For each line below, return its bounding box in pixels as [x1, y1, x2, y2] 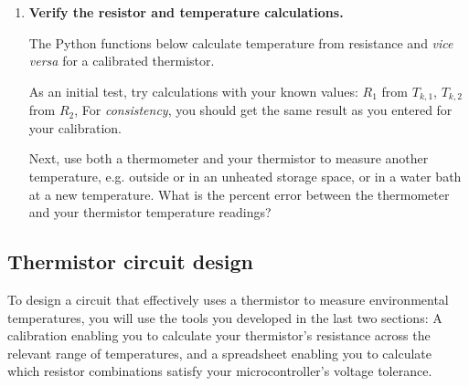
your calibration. [28, 118, 123, 137]
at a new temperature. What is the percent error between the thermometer [28, 184, 450, 203]
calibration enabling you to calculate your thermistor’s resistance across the [7, 326, 431, 345]
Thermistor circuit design [7, 247, 253, 276]
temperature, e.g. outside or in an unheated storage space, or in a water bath [28, 167, 462, 186]
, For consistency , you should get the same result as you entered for [74, 100, 453, 120]
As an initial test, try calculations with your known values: [28, 81, 358, 100]
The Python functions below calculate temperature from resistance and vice [28, 33, 453, 52]
